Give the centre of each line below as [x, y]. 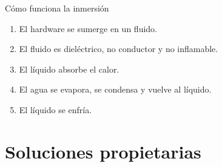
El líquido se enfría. [55, 109]
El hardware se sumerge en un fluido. [88, 28]
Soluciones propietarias [103, 151]
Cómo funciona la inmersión [57, 8]
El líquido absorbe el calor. [69, 69]
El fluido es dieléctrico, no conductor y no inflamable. [119, 49]
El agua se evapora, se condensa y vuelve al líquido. [115, 89]
